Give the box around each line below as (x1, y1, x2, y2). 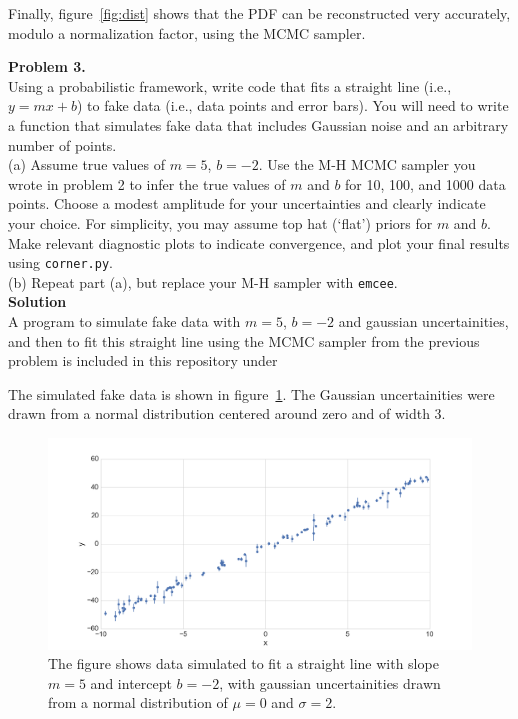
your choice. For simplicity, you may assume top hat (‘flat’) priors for (8, 212, 433, 233)
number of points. (8, 134, 117, 155)
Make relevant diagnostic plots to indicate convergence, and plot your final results (8, 232, 510, 253)
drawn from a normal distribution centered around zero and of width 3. (8, 403, 446, 424)
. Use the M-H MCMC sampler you (258, 154, 476, 175)
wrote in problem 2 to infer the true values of (8, 173, 286, 194)
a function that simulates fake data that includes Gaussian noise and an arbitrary (8, 114, 509, 135)
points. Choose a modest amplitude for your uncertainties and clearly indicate (8, 193, 486, 214)
